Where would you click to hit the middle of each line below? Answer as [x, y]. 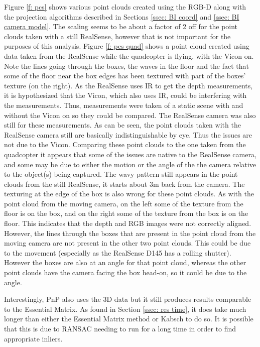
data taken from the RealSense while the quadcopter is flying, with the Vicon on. [129, 55]
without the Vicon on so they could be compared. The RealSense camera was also [130, 115]
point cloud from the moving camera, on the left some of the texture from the [124, 203]
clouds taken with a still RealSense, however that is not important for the [117, 36]
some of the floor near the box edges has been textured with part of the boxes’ [125, 76]
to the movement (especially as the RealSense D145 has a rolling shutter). [118, 252]
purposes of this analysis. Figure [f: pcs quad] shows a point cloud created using [127, 46]
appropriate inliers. [33, 338]
